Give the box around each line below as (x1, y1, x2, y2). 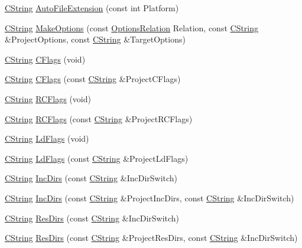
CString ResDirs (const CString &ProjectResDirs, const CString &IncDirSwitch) (5, 231, 298, 244)
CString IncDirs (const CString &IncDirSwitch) (5, 172, 178, 184)
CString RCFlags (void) (5, 92, 91, 105)
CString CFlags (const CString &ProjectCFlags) (5, 73, 181, 85)
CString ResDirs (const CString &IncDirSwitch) (5, 211, 180, 224)
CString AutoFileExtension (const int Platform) (5, 2, 179, 14)
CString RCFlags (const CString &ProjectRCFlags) (5, 112, 193, 125)
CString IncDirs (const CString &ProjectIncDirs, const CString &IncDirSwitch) (5, 191, 294, 204)
